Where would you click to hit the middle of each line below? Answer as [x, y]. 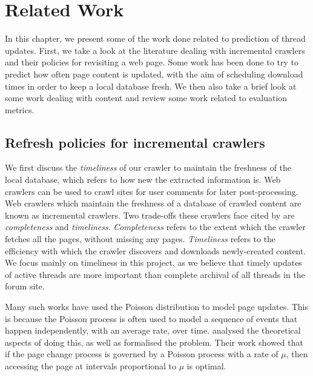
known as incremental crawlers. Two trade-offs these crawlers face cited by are [150, 215]
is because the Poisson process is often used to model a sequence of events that [151, 318]
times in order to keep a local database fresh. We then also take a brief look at [151, 86]
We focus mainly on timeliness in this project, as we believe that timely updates [153, 262]
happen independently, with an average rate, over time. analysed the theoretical [153, 330]
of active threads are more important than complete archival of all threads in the [155, 274]
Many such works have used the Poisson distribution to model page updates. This [157, 307]
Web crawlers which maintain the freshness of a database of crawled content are [153, 203]
